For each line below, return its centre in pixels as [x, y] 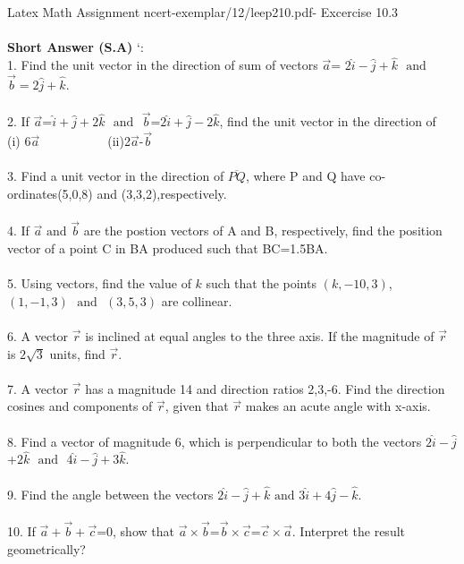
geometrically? [46, 548]
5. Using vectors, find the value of [99, 283]
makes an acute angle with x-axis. [338, 406]
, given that [197, 406]
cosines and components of [80, 406]
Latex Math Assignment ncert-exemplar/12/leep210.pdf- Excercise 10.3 [203, 12]
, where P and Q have [305, 176]
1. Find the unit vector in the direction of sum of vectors [163, 65]
